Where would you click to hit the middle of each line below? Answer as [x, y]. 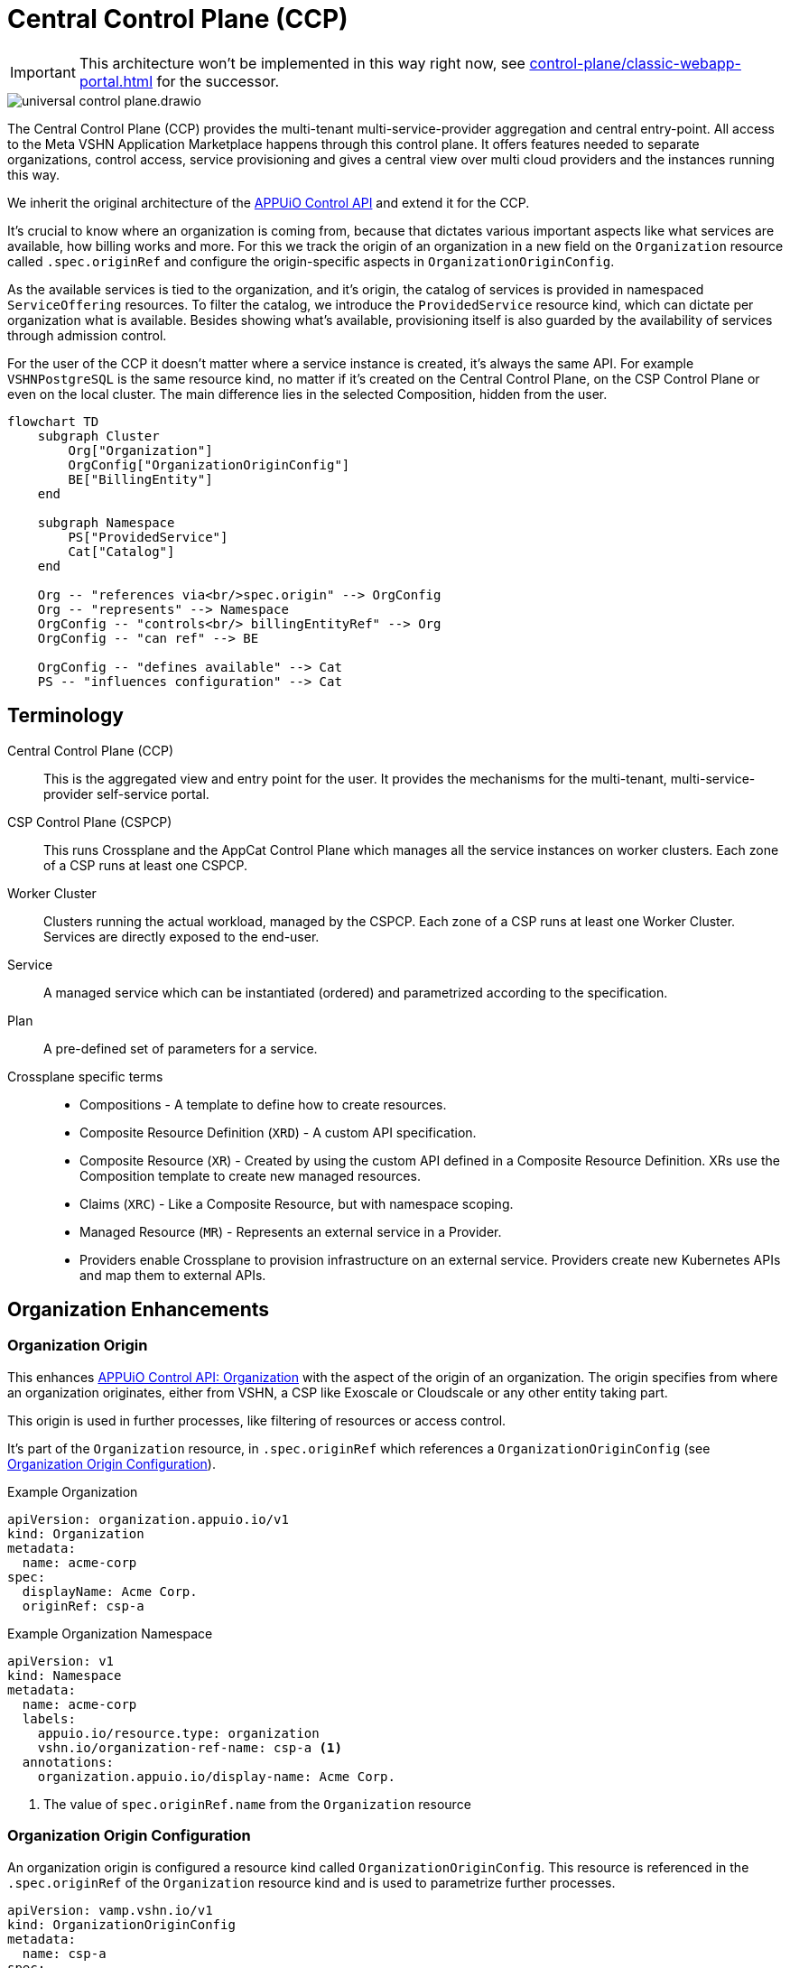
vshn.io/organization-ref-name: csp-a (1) [190, 1747]
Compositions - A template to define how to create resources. [263, 1104]
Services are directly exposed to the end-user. [181, 936]
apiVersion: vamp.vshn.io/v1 [110, 1910]
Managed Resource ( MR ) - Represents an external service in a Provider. [291, 1231]
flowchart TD [53, 421]
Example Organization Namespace [110, 1633]
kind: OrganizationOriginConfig [121, 1924]
